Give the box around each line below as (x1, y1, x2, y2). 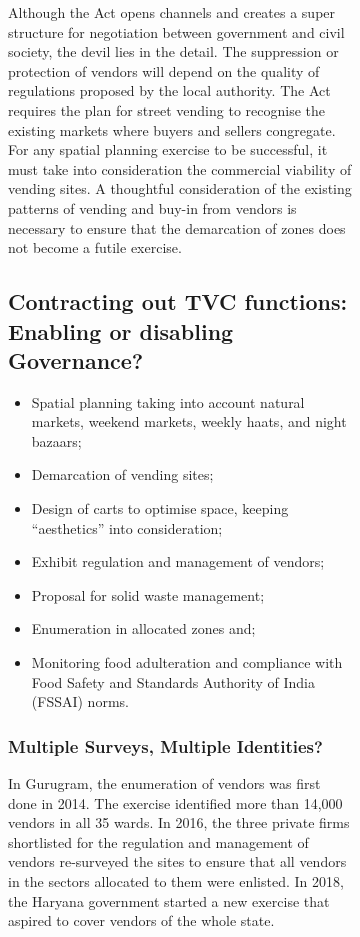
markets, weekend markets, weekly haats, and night (31, 411, 347, 432)
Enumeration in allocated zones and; (31, 618, 256, 639)
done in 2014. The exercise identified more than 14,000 (8, 792, 343, 813)
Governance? (8, 344, 144, 375)
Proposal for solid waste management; (31, 584, 265, 605)
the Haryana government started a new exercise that (8, 890, 330, 911)
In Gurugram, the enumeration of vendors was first (8, 773, 321, 794)
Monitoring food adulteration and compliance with (31, 652, 343, 673)
